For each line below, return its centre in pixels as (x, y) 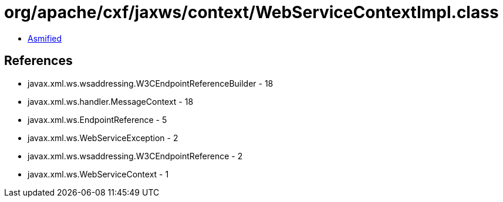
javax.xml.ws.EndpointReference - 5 (97, 119)
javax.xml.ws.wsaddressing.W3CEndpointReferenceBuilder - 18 (151, 83)
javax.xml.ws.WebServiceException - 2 (103, 138)
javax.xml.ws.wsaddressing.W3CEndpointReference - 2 (135, 156)
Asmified (45, 38)
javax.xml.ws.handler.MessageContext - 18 (111, 101)
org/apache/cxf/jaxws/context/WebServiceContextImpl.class (252, 12)
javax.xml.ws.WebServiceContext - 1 (98, 174)
